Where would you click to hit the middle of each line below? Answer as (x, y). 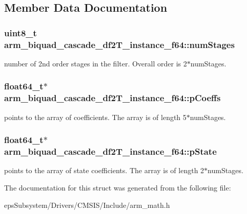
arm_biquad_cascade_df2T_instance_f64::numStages (119, 44)
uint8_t (20, 32)
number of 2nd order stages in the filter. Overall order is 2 (96, 63)
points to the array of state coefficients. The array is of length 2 (104, 170)
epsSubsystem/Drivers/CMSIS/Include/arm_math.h (87, 205)
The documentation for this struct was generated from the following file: (118, 187)
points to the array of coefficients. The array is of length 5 (95, 117)
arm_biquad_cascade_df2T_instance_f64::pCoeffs (112, 98)
